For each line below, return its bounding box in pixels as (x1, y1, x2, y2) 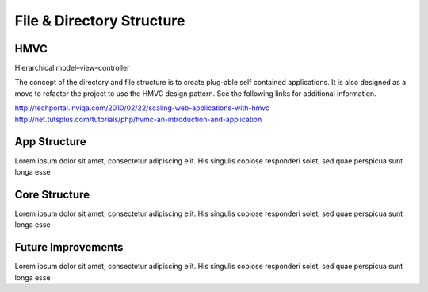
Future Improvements (14, 240, 124, 254)
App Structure (14, 135, 86, 148)
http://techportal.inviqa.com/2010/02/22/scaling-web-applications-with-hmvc (14, 103, 269, 113)
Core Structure (14, 187, 90, 202)
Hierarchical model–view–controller (14, 63, 130, 73)
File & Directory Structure (14, 12, 185, 29)
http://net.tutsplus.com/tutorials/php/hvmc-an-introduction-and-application (14, 114, 262, 124)
